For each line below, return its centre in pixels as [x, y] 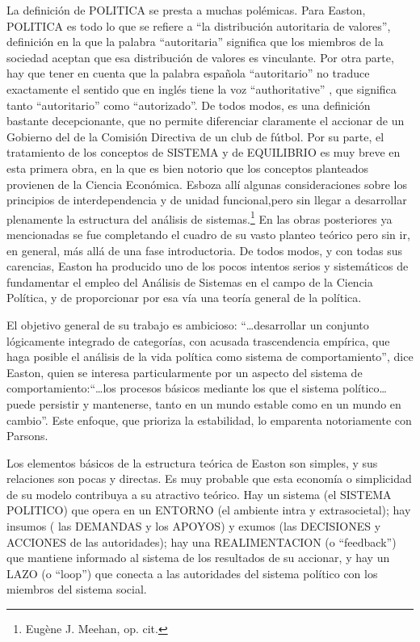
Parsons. [27, 436]
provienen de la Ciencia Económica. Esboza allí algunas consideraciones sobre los [207, 184]
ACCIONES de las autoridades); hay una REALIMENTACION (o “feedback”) [202, 541]
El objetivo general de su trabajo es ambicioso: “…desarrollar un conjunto [188, 324]
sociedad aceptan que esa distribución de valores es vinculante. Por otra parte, [200, 57]
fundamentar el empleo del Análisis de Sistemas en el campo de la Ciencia [190, 281]
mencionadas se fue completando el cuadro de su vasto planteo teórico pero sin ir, [208, 234]
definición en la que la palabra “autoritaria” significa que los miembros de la [195, 42]
